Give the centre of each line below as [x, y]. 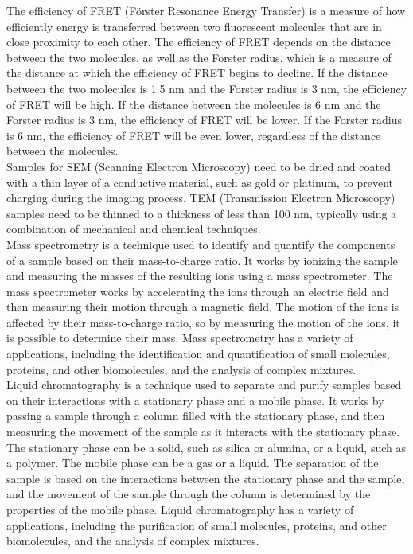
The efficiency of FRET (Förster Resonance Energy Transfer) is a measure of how [206, 10]
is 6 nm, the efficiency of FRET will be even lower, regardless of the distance [194, 135]
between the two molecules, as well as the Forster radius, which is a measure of [199, 57]
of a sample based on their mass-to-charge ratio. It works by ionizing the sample [202, 260]
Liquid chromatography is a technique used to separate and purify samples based [204, 385]
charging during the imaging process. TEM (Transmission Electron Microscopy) [201, 198]
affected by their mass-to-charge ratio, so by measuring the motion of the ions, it [203, 322]
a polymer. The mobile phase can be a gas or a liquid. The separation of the [193, 463]
